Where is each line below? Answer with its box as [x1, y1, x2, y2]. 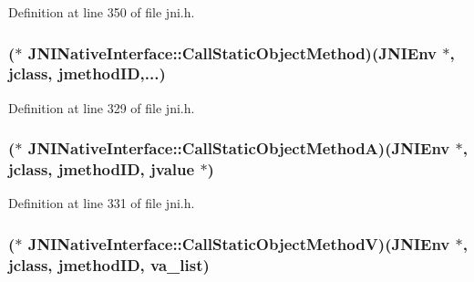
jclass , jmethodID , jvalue [8, 158, 195, 181]
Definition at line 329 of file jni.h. [8, 98, 195, 117]
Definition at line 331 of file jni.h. [8, 193, 195, 213]
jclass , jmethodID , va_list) [8, 253, 210, 276]
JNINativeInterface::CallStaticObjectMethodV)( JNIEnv [27, 232, 450, 255]
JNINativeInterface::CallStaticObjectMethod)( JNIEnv [27, 41, 438, 64]
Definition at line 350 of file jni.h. [8, 3, 195, 21]
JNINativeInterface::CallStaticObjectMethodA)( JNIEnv [27, 137, 450, 160]
